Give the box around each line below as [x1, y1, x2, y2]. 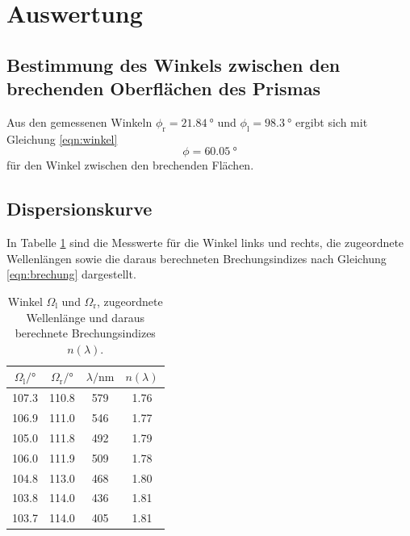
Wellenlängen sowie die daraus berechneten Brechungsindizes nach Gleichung [6, 249, 387, 266]
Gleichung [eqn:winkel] [6, 130, 118, 147]
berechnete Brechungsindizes [15, 325, 156, 341]
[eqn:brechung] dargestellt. [6, 266, 136, 283]
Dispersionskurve [6, 196, 153, 221]
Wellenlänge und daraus [26, 308, 144, 325]
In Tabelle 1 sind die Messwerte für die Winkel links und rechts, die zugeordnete [6, 234, 404, 251]
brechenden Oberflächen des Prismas [6, 76, 320, 101]
